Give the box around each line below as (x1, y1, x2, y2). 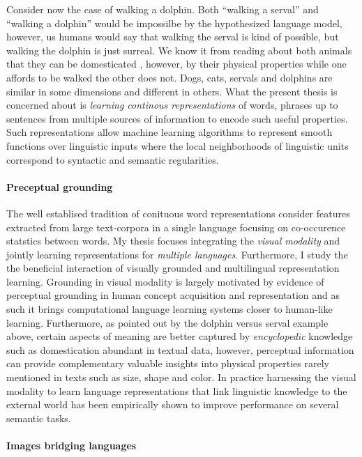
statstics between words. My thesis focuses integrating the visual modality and (6, 233, 340, 248)
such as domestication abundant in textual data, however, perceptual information (6, 342, 354, 357)
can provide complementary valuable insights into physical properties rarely (6, 356, 329, 371)
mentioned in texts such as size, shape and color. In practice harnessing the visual (6, 370, 356, 385)
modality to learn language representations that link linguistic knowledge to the (6, 383, 347, 398)
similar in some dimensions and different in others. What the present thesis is (6, 84, 338, 98)
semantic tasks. (6, 410, 71, 425)
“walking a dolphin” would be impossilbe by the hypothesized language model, (6, 15, 342, 30)
